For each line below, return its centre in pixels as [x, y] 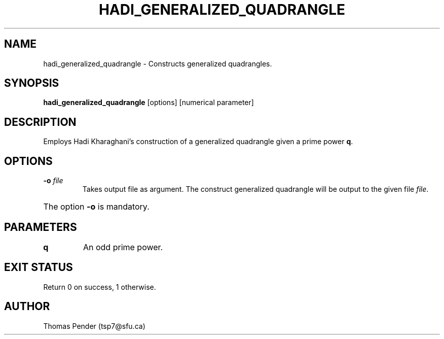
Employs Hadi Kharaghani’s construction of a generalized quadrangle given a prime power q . [198, 142]
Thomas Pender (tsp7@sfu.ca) [94, 326]
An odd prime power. [123, 247]
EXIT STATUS [39, 267]
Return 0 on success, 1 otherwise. [100, 287]
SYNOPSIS [32, 83]
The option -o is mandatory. [96, 207]
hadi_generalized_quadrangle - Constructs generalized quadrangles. [158, 63]
